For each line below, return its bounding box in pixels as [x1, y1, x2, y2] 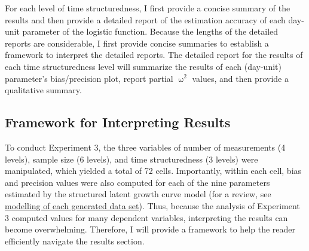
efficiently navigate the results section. [5, 234, 145, 247]
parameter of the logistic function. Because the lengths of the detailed [22, 25, 279, 38]
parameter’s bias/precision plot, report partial [5, 72, 173, 84]
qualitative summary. [5, 84, 82, 96]
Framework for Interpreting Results [5, 113, 231, 131]
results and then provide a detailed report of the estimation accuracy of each [5, 13, 286, 26]
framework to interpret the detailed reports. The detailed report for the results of [5, 48, 303, 61]
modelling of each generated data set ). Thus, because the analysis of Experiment [5, 199, 300, 212]
